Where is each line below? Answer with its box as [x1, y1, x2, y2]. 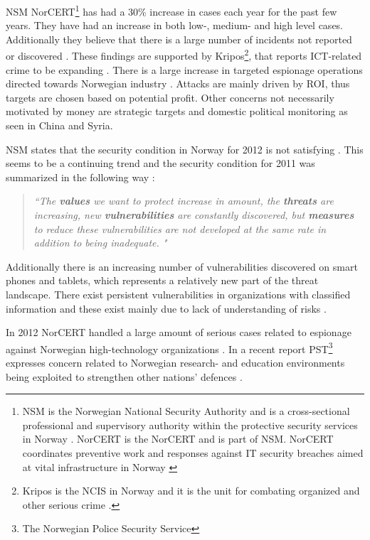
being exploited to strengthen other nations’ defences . [6, 369, 243, 384]
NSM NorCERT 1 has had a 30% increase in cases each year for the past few [6, 2, 337, 18]
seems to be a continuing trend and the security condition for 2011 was [6, 156, 315, 171]
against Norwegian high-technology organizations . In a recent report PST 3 [6, 339, 333, 356]
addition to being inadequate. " [33, 235, 167, 250]
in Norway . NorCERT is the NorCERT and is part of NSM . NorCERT [22, 431, 334, 446]
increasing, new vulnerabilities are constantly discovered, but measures [33, 207, 354, 222]
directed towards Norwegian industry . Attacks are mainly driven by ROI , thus [6, 76, 350, 91]
